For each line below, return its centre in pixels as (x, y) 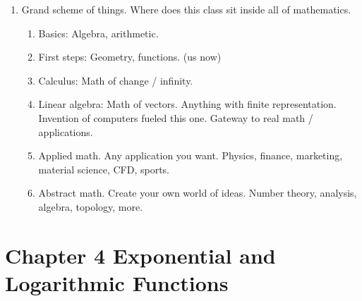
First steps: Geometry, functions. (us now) (130, 57)
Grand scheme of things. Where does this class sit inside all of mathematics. (186, 9)
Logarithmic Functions (117, 282)
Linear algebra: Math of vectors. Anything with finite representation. (187, 104)
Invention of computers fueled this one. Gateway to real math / (176, 117)
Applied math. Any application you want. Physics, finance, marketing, (191, 155)
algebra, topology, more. (91, 206)
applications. (66, 131)
